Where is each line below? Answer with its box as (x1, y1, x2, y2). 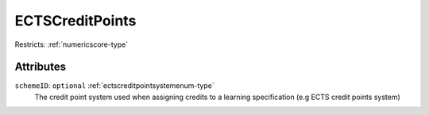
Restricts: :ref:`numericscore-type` (14, 40, 129, 49)
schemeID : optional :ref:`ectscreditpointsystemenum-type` (14, 81, 214, 90)
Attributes (14, 60, 67, 74)
